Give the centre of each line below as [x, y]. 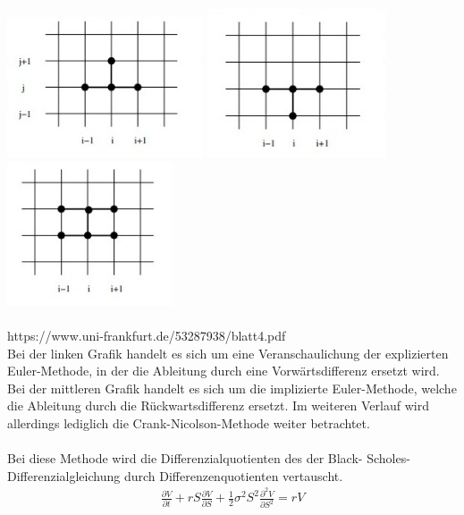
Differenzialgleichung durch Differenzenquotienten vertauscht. [175, 475]
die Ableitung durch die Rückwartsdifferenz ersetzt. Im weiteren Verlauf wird [218, 405]
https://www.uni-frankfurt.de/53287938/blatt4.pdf [147, 335]
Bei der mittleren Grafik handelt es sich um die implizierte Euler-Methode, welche [232, 388]
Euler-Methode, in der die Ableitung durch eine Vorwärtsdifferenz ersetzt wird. [224, 371]
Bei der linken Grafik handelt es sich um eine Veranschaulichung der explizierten [228, 353]
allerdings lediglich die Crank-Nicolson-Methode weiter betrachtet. [189, 422]
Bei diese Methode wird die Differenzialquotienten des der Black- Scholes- [209, 458]
